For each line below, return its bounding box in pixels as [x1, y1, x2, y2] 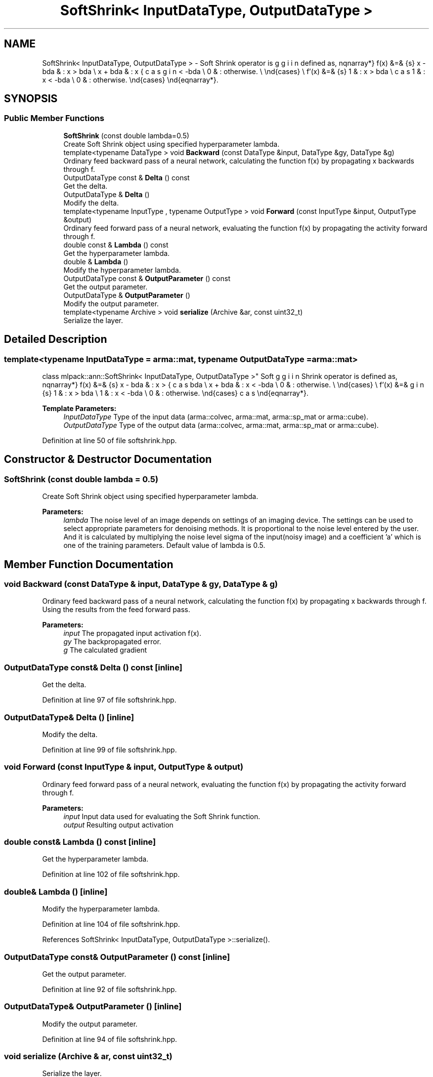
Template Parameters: [42, 404, 117, 413]
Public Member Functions [4, 113, 104, 124]
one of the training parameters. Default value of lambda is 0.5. [63, 541, 265, 550]
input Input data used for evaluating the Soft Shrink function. [63, 812, 260, 821]
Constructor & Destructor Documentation [4, 453, 212, 466]
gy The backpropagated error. [63, 637, 162, 646]
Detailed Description [4, 333, 107, 346]
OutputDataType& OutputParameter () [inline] [4, 1001, 182, 1012]
